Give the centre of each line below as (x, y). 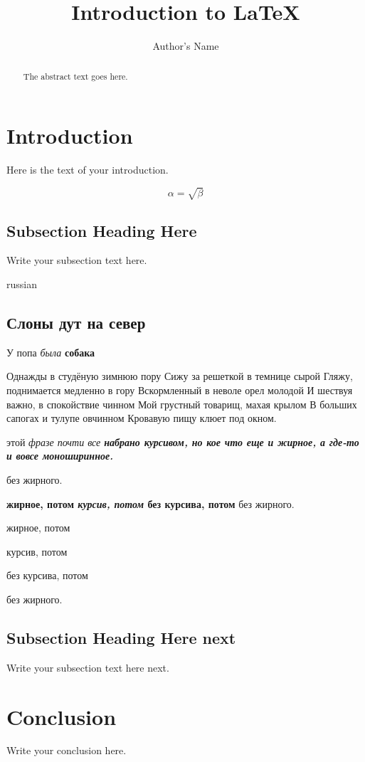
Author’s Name (186, 46)
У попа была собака (51, 352)
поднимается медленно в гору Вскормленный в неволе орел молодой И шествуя (180, 390)
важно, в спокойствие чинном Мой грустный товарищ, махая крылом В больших (182, 404)
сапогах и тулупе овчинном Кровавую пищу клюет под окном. (142, 418)
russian (22, 284)
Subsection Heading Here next (121, 637)
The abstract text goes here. (75, 76)
